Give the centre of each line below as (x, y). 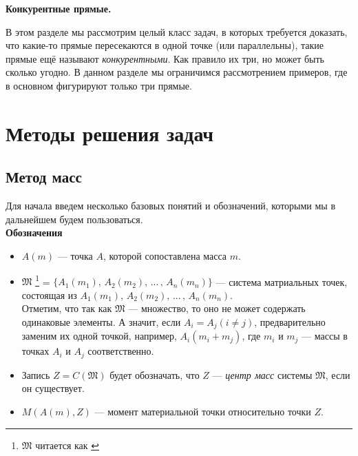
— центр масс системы (262, 374)
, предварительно (290, 321)
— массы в (325, 336)
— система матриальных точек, (282, 281)
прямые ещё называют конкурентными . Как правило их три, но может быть (165, 58)
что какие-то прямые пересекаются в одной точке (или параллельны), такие (165, 45)
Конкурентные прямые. (59, 8)
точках (35, 351)
